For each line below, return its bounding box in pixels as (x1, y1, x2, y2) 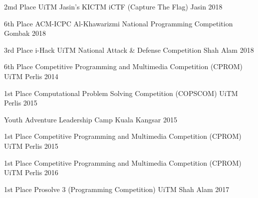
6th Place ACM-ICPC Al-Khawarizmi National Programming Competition (4, 18, 233, 28)
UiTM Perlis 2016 (4, 167, 58, 178)
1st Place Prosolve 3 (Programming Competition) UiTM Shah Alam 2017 (4, 184, 230, 194)
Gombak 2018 (4, 28, 46, 38)
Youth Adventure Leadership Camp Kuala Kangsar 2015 (4, 114, 178, 124)
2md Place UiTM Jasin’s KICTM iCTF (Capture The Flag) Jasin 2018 (4, 1, 223, 11)
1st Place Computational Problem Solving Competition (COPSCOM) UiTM (4, 88, 238, 98)
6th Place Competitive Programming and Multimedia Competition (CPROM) (4, 61, 243, 72)
